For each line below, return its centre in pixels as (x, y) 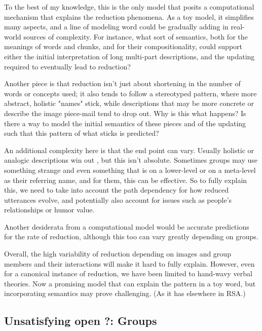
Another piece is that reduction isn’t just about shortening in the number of (122, 83)
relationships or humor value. (49, 210)
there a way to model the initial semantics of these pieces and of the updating (125, 123)
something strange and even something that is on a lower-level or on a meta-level (130, 170)
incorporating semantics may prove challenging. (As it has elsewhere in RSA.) (125, 293)
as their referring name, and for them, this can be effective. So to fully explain (126, 180)
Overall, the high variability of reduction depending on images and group (118, 254)
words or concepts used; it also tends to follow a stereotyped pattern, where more (130, 93)
